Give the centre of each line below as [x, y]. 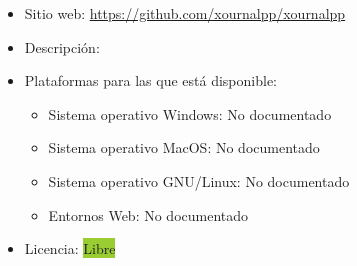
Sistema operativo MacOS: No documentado [184, 147]
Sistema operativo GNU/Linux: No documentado [199, 180]
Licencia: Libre [70, 248]
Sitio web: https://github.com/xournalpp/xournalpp [185, 13]
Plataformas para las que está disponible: [151, 80]
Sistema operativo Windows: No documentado [190, 113]
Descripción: [62, 46]
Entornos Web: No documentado [148, 214]
